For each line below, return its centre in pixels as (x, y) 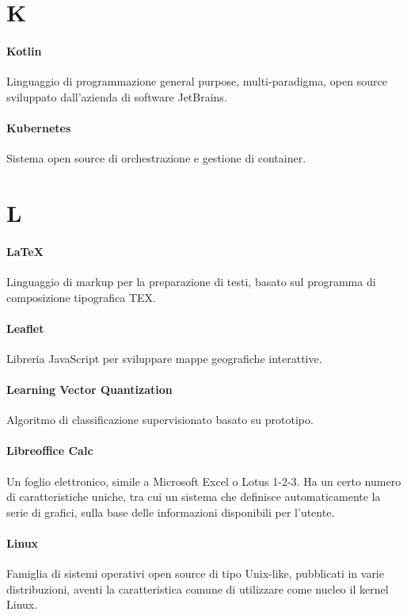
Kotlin (24, 50)
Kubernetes (39, 127)
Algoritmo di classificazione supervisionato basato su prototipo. (160, 420)
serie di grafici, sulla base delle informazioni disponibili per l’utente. (171, 512)
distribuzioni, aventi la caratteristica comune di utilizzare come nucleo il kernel (198, 588)
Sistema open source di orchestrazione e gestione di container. (156, 158)
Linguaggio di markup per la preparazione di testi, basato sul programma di (191, 281)
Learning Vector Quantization (89, 390)
